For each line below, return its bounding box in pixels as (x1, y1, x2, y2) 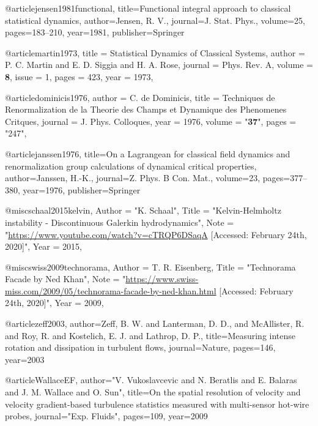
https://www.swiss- (125, 272, 199, 285)
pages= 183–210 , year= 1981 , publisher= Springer (5, 26, 185, 39)
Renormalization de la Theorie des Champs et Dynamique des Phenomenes (5, 103, 287, 116)
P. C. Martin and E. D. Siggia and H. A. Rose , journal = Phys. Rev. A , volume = (5, 58, 313, 71)
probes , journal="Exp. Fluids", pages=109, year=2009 (5, 409, 208, 422)
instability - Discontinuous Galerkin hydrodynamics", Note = (5, 215, 234, 228)
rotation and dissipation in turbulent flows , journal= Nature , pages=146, (5, 341, 276, 354)
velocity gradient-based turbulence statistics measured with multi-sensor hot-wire (5, 397, 309, 410)
